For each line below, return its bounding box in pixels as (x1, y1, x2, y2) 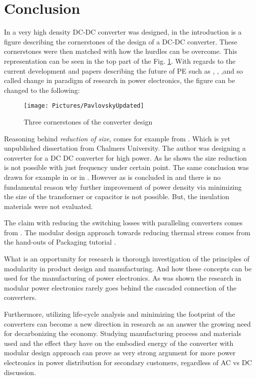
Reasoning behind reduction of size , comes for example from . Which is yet (4, 133, 230, 143)
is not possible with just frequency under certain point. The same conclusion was (4, 162, 249, 172)
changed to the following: (4, 84, 80, 95)
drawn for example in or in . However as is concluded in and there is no (4, 171, 221, 182)
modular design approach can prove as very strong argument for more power (4, 347, 236, 358)
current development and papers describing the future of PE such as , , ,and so (4, 65, 243, 76)
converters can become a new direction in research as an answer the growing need (4, 318, 251, 329)
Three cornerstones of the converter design (24, 116, 153, 126)
